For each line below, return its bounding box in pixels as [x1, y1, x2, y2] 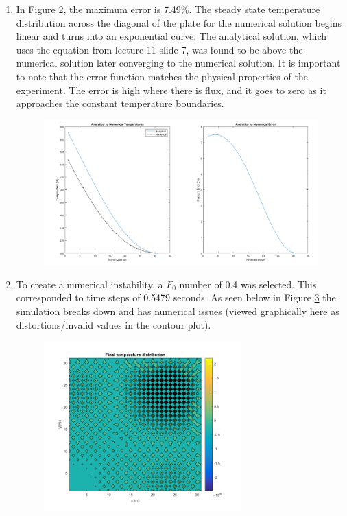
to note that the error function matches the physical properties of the [16, 69, 308, 83]
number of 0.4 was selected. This [179, 277, 317, 291]
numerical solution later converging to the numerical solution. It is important [16, 56, 341, 70]
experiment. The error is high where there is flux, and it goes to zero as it [16, 82, 326, 97]
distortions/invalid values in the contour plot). [16, 317, 211, 331]
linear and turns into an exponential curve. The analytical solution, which [16, 29, 327, 43]
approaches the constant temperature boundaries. [16, 96, 224, 110]
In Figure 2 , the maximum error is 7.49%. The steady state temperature [16, 2, 320, 16]
